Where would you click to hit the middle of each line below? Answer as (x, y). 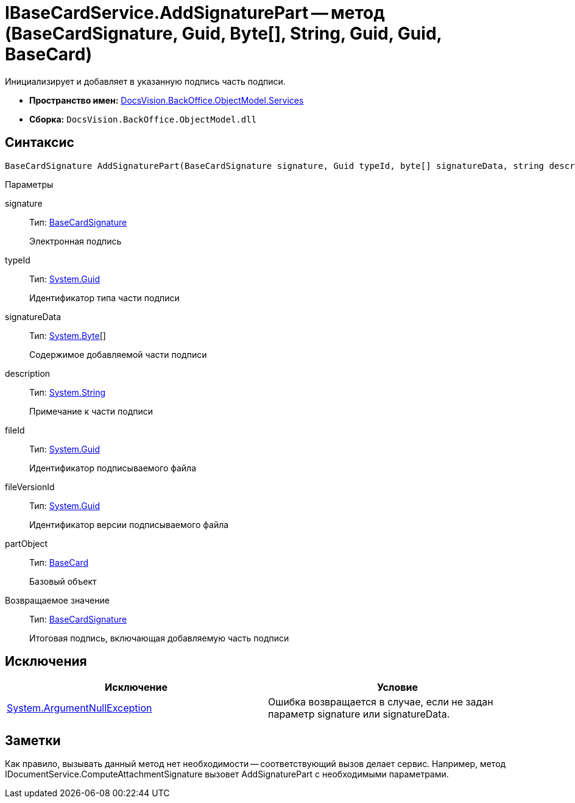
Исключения (46, 662)
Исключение (136, 687)
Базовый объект (63, 581)
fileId (15, 430)
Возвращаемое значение (57, 600)
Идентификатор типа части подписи (104, 298)
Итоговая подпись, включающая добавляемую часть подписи (159, 638)
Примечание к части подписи (91, 411)
